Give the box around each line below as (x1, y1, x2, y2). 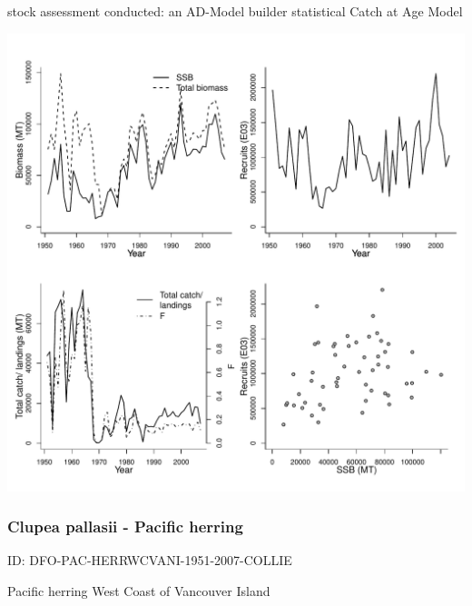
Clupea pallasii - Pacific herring (7, 515, 243, 538)
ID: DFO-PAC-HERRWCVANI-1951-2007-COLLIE (7, 551, 292, 570)
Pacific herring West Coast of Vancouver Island (7, 581, 270, 600)
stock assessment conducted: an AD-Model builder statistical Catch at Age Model (7, 2, 463, 20)
